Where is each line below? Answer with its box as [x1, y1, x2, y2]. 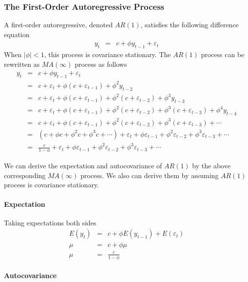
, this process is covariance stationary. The [44, 49, 171, 60]
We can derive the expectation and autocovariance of [4, 161, 162, 171]
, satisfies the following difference [140, 20, 239, 30]
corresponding [4, 170, 46, 180]
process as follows [75, 59, 127, 69]
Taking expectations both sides [4, 217, 96, 227]
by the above [192, 161, 230, 171]
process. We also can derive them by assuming [80, 170, 219, 180]
